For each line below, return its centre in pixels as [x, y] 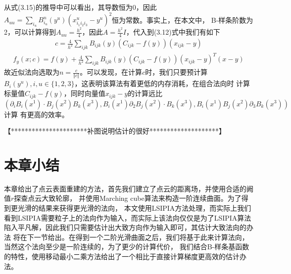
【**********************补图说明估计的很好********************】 [115, 131]
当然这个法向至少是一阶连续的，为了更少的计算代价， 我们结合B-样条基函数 [127, 247]
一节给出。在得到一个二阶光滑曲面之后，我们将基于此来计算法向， [141, 237]
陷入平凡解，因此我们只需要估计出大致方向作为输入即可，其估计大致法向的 [125, 227]
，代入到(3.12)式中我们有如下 [173, 32]
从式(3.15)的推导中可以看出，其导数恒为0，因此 [80, 7]
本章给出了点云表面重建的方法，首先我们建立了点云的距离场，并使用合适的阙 [129, 188]
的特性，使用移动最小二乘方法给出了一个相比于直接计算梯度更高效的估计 [122, 256]
